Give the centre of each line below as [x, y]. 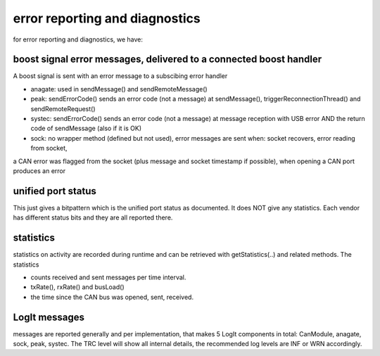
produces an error [39, 171]
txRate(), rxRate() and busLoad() [77, 287]
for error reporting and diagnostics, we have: [78, 39]
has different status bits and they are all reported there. [93, 217]
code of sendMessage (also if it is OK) [86, 128]
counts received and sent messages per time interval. [108, 277]
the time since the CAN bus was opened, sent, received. [112, 297]
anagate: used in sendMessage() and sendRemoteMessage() [119, 89]
